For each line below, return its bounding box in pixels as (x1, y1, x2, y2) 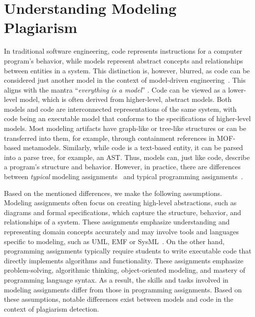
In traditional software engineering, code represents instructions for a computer (4, 46, 242, 56)
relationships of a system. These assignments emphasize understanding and (4, 217, 230, 227)
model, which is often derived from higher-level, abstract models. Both (19, 94, 232, 104)
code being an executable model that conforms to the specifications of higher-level (4, 113, 251, 124)
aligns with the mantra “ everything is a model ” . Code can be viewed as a (4, 84, 226, 95)
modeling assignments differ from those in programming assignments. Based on (4, 284, 242, 294)
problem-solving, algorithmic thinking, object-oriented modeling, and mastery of (4, 265, 246, 275)
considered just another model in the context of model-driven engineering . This (4, 75, 246, 85)
